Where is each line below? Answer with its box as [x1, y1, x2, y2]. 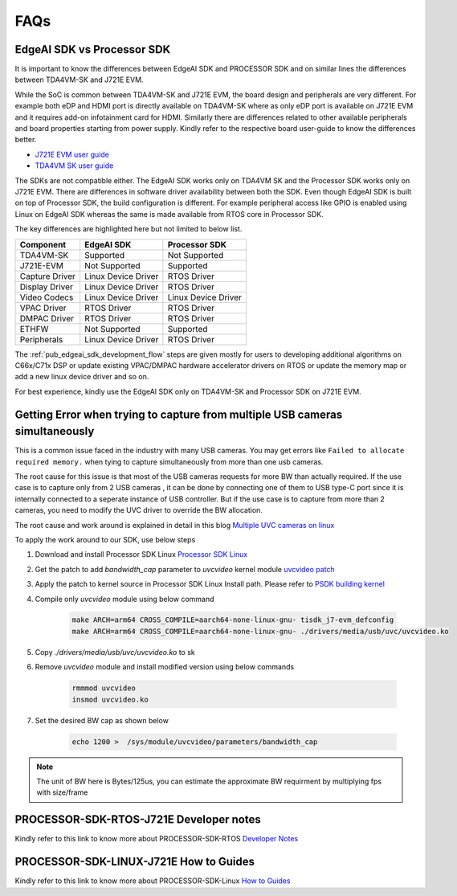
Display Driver [19, 281, 74, 293]
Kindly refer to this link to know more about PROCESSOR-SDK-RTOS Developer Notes [14, 834, 299, 844]
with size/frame [36, 788, 88, 797]
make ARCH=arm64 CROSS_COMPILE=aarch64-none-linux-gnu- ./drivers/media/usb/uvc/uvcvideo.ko [71, 627, 449, 636]
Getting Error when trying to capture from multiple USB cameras [14, 407, 343, 421]
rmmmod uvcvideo [71, 684, 137, 693]
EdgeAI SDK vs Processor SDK [14, 43, 171, 56]
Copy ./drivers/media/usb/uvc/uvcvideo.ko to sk [35, 647, 196, 657]
